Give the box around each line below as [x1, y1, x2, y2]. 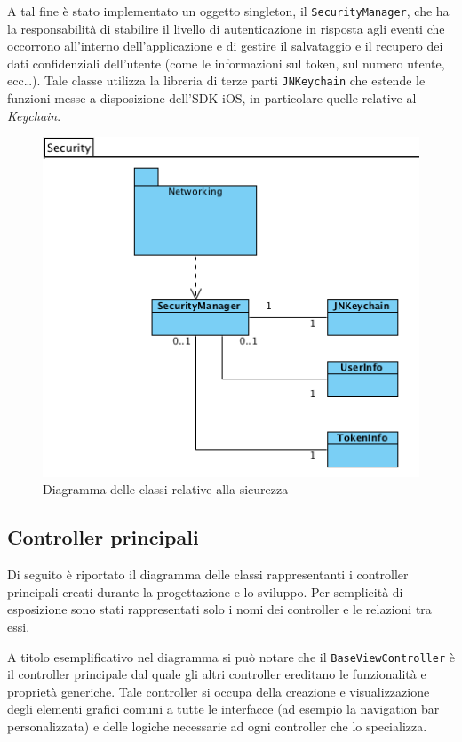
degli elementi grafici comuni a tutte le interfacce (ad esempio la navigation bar [7, 699, 440, 718]
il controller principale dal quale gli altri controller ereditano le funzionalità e [7, 665, 426, 683]
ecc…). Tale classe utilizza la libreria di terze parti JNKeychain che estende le [7, 71, 426, 90]
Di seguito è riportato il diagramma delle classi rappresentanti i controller [7, 565, 409, 584]
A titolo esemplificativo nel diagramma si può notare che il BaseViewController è [7, 647, 455, 666]
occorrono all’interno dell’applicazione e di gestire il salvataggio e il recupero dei [7, 36, 443, 55]
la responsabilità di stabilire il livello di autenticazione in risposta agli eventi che [7, 19, 445, 37]
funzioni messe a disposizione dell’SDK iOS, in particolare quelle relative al [7, 89, 417, 108]
